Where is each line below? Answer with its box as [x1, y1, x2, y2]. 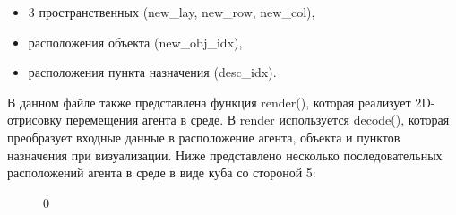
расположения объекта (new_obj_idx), [28, 32, 243, 51]
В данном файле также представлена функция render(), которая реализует [7, 92, 411, 111]
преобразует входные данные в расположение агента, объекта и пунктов [7, 127, 400, 146]
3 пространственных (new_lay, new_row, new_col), [28, 3, 315, 21]
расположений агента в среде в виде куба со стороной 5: [7, 163, 316, 182]
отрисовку [7, 110, 63, 129]
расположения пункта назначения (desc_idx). [28, 63, 277, 82]
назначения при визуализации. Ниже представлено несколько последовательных [7, 145, 443, 164]
